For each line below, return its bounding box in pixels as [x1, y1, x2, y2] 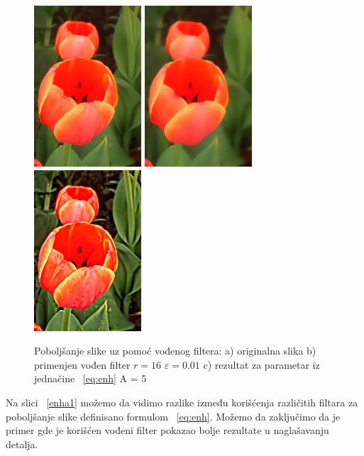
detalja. [6, 436, 38, 451]
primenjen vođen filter [34, 357, 131, 372]
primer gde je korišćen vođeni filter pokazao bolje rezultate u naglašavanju [6, 423, 329, 438]
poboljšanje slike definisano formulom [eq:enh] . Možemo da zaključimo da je [6, 408, 341, 423]
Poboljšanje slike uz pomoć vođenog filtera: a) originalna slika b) [34, 343, 316, 358]
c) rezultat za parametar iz [203, 357, 320, 372]
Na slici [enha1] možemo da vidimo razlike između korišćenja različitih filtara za [6, 394, 358, 409]
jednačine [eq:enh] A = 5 [34, 371, 147, 386]
